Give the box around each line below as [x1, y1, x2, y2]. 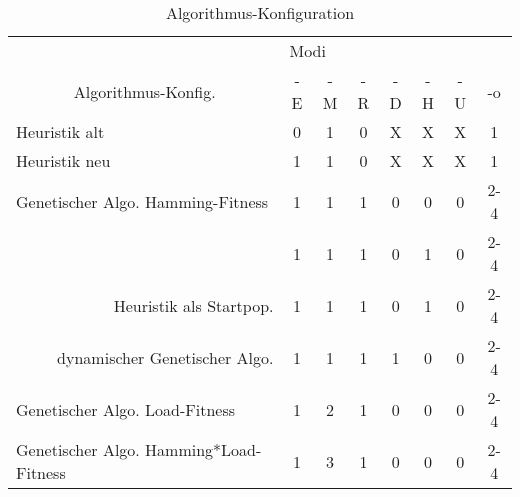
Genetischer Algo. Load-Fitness [16, 397, 236, 421]
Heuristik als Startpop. [113, 293, 274, 317]
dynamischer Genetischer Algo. [57, 345, 274, 369]
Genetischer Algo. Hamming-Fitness [16, 189, 269, 213]
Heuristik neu [16, 149, 111, 172]
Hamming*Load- [145, 438, 262, 461]
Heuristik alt [16, 120, 105, 143]
